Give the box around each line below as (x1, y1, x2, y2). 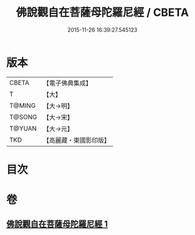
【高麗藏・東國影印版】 (43, 136, 111, 144)
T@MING (9, 101, 36, 110)
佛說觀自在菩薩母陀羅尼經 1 (6, 219, 108, 230)
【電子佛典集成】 (43, 79, 93, 87)
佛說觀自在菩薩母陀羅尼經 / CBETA (16, 5, 189, 20)
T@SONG (9, 112, 38, 121)
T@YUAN (9, 124, 37, 132)
